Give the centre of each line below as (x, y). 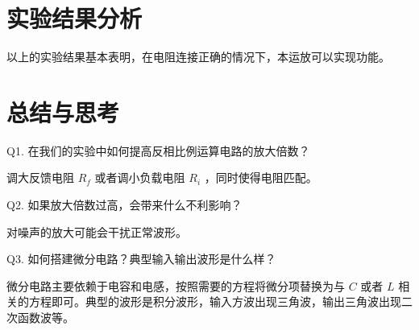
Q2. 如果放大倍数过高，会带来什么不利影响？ (124, 205)
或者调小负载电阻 (140, 177)
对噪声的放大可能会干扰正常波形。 (97, 231)
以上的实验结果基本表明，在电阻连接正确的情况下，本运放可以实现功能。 (198, 57)
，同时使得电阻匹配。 (261, 177)
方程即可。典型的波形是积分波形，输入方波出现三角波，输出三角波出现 (215, 301)
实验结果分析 (75, 18)
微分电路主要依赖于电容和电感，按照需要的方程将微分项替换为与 (176, 285)
